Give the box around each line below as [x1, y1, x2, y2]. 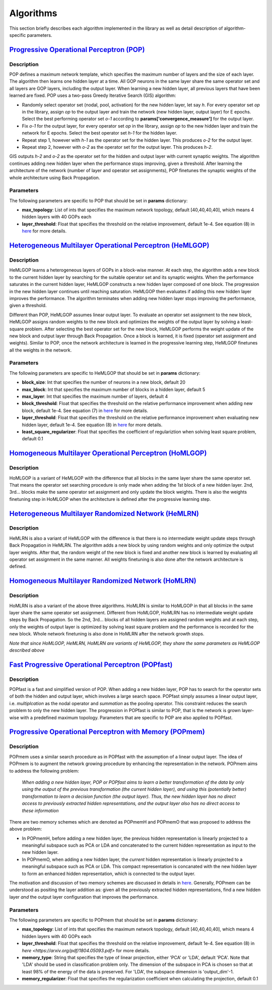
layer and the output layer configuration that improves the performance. [9, 894, 159, 900]
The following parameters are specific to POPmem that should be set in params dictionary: [9, 917, 198, 923]
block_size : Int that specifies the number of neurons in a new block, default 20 [22, 379, 186, 385]
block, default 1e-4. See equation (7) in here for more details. [22, 407, 149, 414]
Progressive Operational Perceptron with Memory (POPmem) [9, 728, 205, 736]
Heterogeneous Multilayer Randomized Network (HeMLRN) [9, 509, 199, 518]
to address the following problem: [9, 768, 79, 774]
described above [9, 647, 45, 653]
